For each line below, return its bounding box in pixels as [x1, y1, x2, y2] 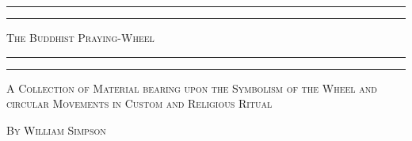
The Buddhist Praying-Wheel [6, 29, 154, 45]
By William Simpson [6, 121, 106, 138]
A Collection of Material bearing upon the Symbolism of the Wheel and [6, 79, 377, 96]
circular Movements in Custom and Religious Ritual [6, 95, 273, 112]
